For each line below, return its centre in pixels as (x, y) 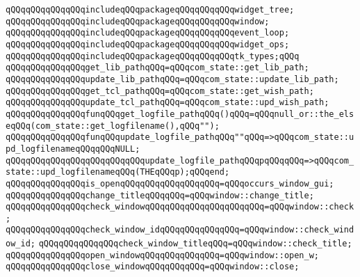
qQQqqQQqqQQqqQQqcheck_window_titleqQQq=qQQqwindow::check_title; (195, 244)
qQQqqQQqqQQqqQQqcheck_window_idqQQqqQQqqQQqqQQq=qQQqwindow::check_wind (180, 230)
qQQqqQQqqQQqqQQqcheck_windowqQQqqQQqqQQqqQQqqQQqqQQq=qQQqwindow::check (180, 207)
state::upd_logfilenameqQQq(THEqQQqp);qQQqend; (118, 172)
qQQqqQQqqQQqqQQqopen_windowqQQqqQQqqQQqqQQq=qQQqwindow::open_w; (163, 255)
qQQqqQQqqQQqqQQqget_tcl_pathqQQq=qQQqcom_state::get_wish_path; (160, 91)
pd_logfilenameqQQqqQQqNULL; (73, 149)
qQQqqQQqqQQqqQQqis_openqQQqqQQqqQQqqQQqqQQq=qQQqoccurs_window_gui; (170, 183)
